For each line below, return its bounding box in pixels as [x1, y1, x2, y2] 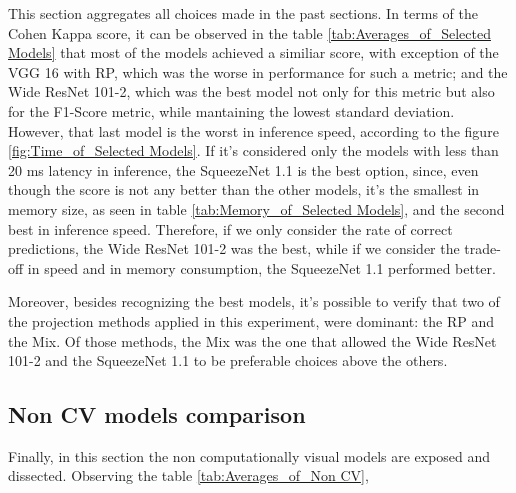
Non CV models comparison [8, 399, 306, 430]
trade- [464, 238, 501, 259]
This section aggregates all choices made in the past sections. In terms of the [8, 3, 478, 23]
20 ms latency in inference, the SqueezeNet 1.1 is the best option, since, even [8, 159, 479, 180]
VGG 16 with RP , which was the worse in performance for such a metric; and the [8, 61, 508, 82]
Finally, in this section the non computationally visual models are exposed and [8, 445, 491, 466]
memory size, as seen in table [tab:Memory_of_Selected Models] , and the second [8, 198, 505, 219]
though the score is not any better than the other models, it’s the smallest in [8, 179, 480, 200]
